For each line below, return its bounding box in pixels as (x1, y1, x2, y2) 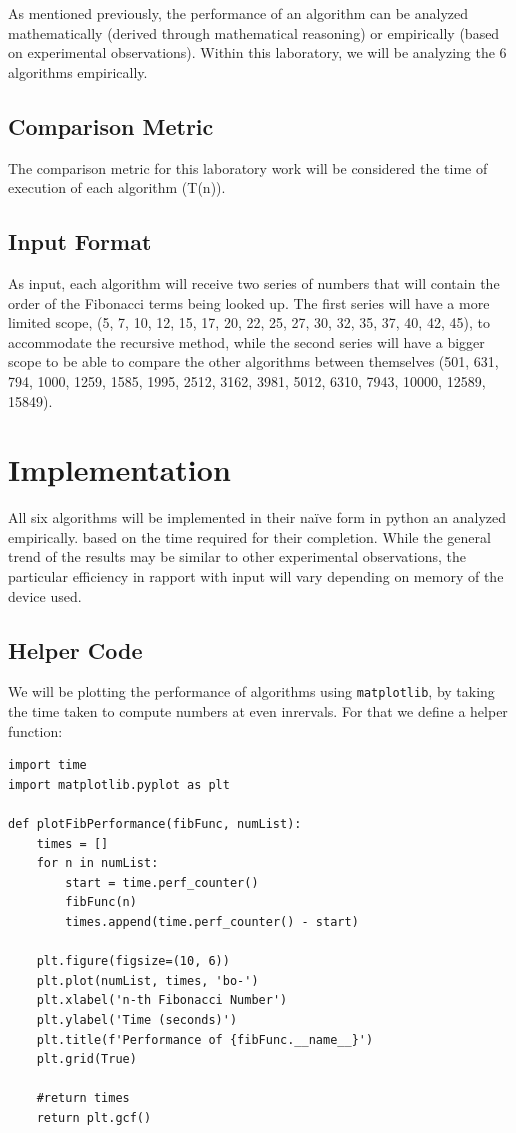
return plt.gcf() (36, 1110, 152, 1125)
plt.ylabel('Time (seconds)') (36, 1012, 238, 1027)
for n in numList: (36, 856, 159, 871)
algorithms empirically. (8, 61, 148, 82)
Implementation (8, 449, 231, 490)
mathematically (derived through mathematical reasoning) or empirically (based (8, 22, 500, 43)
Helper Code (8, 634, 143, 665)
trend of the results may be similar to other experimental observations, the (8, 546, 466, 567)
